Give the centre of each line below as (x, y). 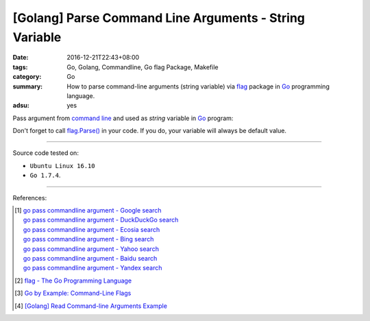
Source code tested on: (46, 153)
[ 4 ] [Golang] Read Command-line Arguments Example (91, 306)
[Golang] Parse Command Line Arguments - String (159, 18)
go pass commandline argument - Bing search (88, 239)
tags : (20, 67)
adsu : (21, 106)
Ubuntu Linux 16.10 (62, 166)
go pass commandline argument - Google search (92, 211)
